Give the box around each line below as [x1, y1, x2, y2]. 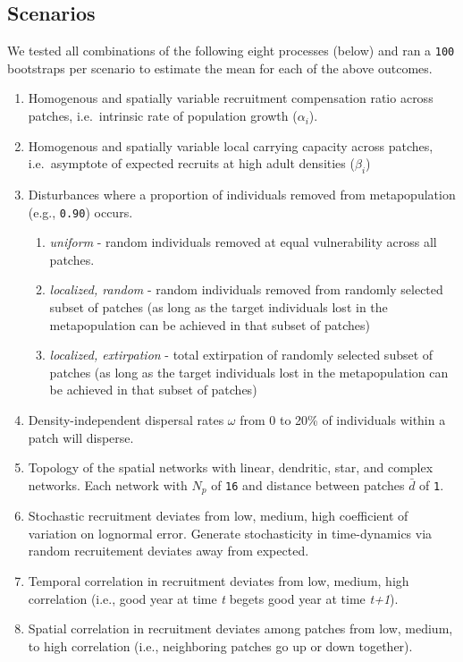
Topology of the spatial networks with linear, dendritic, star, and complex [28, 458, 434, 477]
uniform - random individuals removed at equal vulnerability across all [49, 233, 437, 251]
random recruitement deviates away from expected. [28, 541, 309, 560]
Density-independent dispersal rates [28, 411, 224, 429]
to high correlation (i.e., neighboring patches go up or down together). [28, 636, 413, 655]
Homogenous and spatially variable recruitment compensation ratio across [28, 89, 434, 107]
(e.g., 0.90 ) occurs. [28, 202, 133, 221]
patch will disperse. [28, 428, 134, 446]
